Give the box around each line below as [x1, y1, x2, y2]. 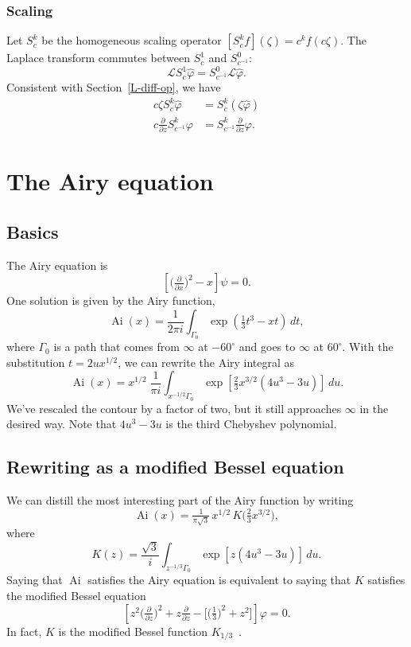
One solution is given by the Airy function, [6, 292, 215, 309]
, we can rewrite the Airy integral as [118, 353, 295, 370]
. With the [342, 338, 394, 355]
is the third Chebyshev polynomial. [165, 415, 337, 432]
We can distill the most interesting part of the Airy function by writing [6, 492, 354, 509]
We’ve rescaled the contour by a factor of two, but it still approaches [6, 400, 342, 416]
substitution [6, 353, 65, 370]
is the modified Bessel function [58, 622, 208, 639]
